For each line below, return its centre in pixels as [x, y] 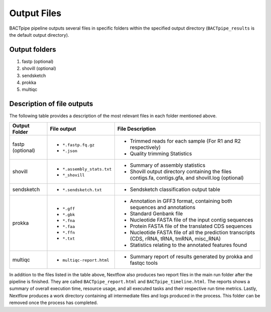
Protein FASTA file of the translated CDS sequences [191, 226]
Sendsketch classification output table [175, 189]
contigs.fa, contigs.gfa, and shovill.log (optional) [187, 177]
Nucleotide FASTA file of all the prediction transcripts [192, 232]
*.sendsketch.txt [82, 190]
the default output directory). [39, 35]
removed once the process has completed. [53, 303]
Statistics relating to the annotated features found [188, 245]
